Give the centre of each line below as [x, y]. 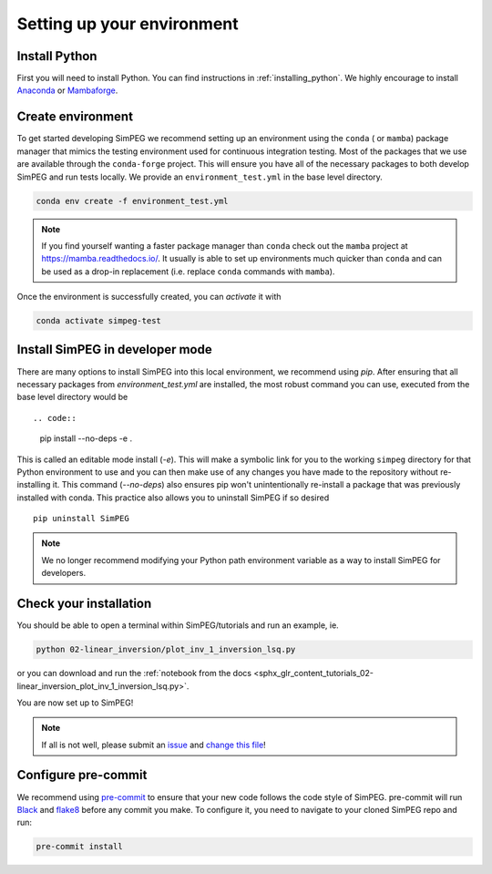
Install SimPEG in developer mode [115, 350]
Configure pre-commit [82, 775]
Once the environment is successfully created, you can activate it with [149, 297]
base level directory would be [72, 397]
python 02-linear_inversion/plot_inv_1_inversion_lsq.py [166, 650]
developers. [64, 573]
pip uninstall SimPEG [81, 519]
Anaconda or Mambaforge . [67, 90]
